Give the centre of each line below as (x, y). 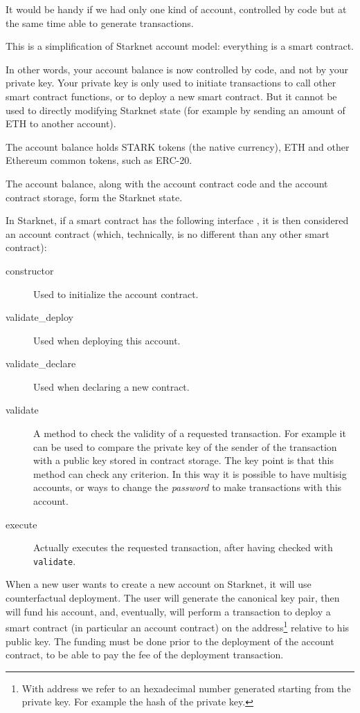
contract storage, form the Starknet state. (94, 197)
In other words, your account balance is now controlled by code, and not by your (177, 69)
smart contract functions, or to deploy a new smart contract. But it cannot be (171, 96)
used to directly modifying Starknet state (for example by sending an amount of (175, 110)
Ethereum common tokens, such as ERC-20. (99, 160)
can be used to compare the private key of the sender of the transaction (185, 446)
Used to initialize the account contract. (116, 294)
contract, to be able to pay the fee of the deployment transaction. (145, 655)
